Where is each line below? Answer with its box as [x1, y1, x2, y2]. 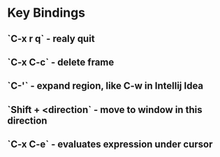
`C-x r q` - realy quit [7, 33, 96, 45]
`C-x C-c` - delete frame [7, 56, 115, 68]
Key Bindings [7, 5, 86, 21]
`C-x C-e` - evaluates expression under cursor [7, 138, 213, 151]
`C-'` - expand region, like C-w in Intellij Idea [7, 80, 204, 92]
